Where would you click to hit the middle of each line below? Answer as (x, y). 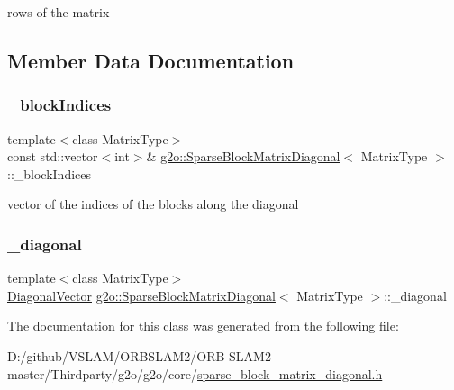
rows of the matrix (59, 12)
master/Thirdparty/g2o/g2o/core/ (103, 373)
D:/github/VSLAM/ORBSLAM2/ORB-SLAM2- (141, 355)
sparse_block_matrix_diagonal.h (290, 373)
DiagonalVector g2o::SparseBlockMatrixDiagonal (141, 295)
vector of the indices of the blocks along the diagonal (153, 204)
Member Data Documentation (151, 60)
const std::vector (53, 156)
